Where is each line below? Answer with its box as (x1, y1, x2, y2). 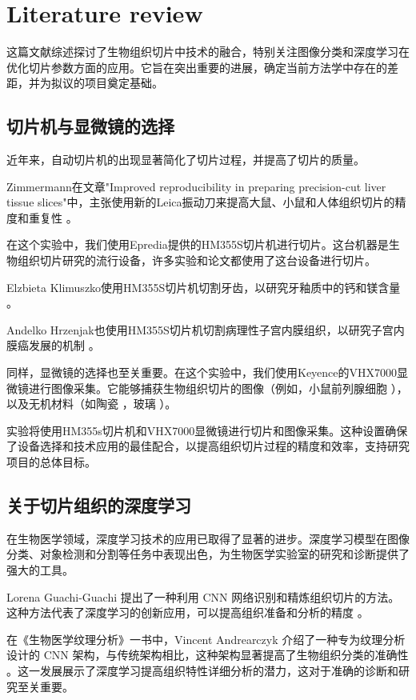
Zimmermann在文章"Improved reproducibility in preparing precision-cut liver (6, 178, 386, 194)
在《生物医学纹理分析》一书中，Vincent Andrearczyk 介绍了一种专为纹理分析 (6, 630, 406, 647)
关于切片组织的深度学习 (6, 493, 191, 517)
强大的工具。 (6, 562, 74, 578)
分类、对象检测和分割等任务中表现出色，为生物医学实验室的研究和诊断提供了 (6, 546, 410, 562)
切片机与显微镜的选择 (6, 114, 174, 138)
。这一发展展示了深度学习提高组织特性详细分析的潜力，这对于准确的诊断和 (6, 662, 398, 678)
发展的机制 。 (28, 337, 100, 354)
